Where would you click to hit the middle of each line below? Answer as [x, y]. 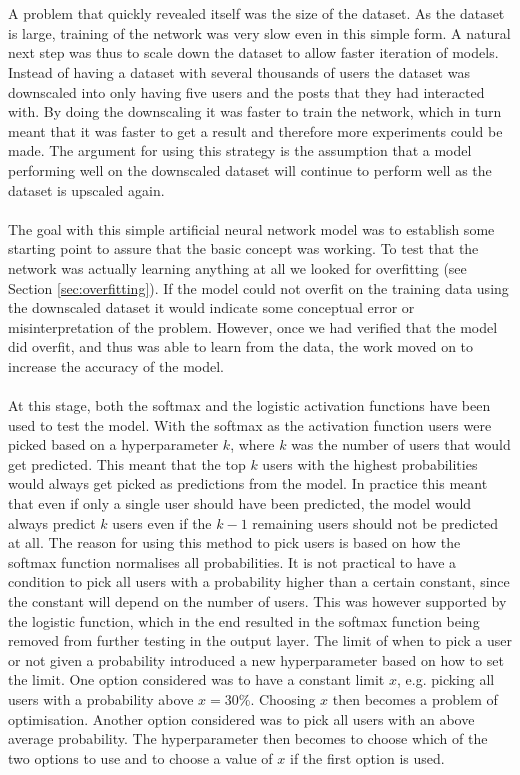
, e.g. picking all [445, 679]
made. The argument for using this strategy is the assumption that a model [240, 150]
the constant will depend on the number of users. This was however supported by [257, 601]
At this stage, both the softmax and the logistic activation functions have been [249, 405]
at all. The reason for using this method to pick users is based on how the [234, 542]
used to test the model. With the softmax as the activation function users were [250, 424]
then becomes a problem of [415, 698]
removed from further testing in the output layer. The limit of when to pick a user [260, 640]
